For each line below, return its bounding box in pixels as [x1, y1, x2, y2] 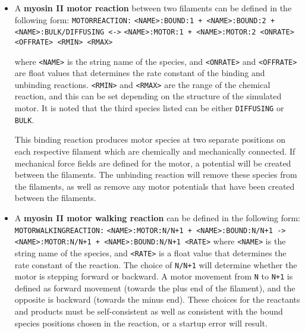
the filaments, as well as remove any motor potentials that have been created [14, 180, 295, 192]
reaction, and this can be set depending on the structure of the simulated [14, 90, 282, 102]
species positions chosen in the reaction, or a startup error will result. [14, 316, 268, 329]
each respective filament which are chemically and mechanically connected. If [14, 144, 295, 157]
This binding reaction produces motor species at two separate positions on [14, 133, 286, 146]
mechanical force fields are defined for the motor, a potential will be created [14, 156, 291, 169]
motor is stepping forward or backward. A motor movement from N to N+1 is [14, 270, 293, 282]
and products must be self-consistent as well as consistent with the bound [14, 305, 283, 317]
